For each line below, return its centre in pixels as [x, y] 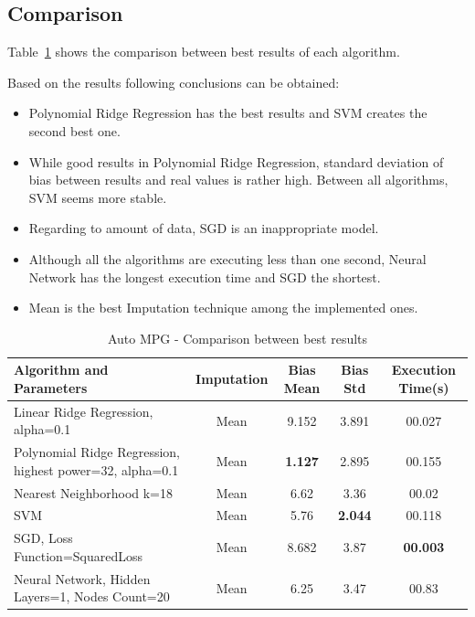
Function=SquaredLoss [79, 555]
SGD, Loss [43, 538]
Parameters [51, 387]
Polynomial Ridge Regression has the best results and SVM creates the [228, 113]
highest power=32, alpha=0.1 [96, 469]
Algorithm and [61, 370]
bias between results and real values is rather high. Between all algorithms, [238, 180]
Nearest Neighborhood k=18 [94, 492]
